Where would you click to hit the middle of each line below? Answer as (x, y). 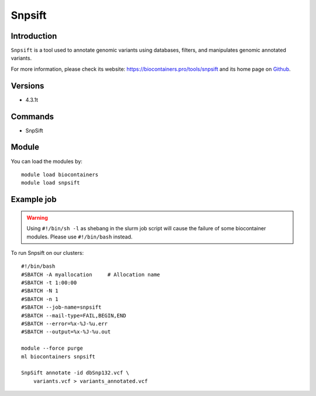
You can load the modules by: (47, 161)
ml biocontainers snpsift (59, 356)
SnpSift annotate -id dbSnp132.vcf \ (75, 373)
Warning (37, 217)
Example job (34, 199)
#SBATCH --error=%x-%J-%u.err (65, 324)
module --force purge (52, 348)
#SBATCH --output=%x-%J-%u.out (66, 332)
